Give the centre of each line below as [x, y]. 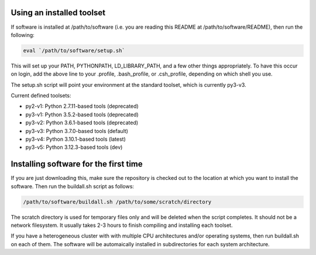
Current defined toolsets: [41, 96]
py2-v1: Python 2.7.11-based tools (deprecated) [82, 106]
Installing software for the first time [77, 164]
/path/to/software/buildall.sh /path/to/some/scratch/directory [117, 202]
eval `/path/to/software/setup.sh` [74, 50]
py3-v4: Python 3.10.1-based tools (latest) [75, 139]
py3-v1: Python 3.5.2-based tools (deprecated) [82, 114]
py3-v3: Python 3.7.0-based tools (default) [77, 131]
